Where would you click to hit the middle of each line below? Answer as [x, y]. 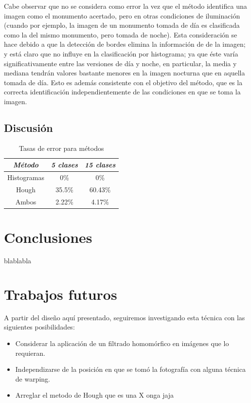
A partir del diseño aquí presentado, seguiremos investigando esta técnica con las [125, 317]
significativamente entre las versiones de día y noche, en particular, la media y [120, 63]
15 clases [100, 165]
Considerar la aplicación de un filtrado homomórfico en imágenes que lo [122, 343]
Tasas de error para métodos [61, 148]
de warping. [33, 378]
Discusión [28, 127]
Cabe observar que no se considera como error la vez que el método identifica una [125, 6]
